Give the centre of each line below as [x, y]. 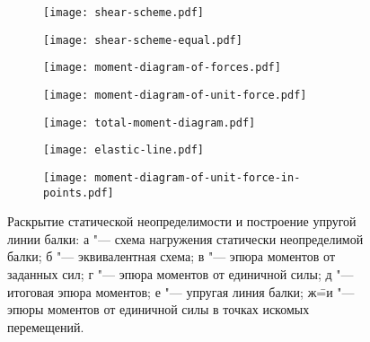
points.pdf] [79, 193]
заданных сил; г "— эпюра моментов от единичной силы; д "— [181, 274]
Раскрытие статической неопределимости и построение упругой [182, 221]
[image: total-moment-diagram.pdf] [150, 123]
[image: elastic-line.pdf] [123, 150]
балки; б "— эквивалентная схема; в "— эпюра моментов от [172, 256]
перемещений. [46, 326]
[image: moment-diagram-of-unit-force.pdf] [175, 95]
